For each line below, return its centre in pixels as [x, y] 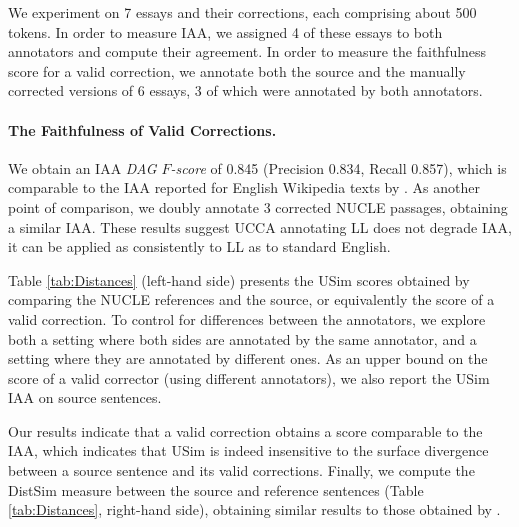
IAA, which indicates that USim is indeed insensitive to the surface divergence [248, 450]
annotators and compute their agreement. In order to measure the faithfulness [247, 51]
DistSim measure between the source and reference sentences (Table [216, 489]
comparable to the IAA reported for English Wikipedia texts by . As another [244, 187]
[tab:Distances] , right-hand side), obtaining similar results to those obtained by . [254, 509]
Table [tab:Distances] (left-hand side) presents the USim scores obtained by [239, 279]
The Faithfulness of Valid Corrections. [142, 129]
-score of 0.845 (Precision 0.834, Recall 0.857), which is [338, 167]
